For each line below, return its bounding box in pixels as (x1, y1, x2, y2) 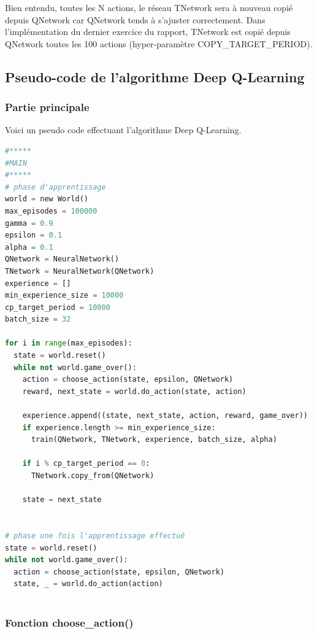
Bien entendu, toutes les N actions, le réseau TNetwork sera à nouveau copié (5, 1, 293, 14)
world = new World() (5, 195, 89, 204)
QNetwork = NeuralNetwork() (5, 255, 120, 264)
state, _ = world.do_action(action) (13, 579, 163, 589)
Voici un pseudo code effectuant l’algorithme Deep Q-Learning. (5, 123, 242, 136)
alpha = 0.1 (5, 242, 53, 252)
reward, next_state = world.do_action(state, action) (22, 387, 246, 396)
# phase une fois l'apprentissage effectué (5, 531, 185, 540)
